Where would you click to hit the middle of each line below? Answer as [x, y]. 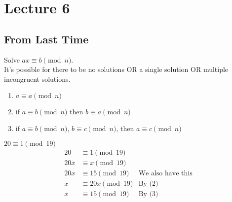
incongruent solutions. [37, 79]
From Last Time [46, 39]
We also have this [165, 173]
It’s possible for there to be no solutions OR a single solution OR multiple [116, 69]
